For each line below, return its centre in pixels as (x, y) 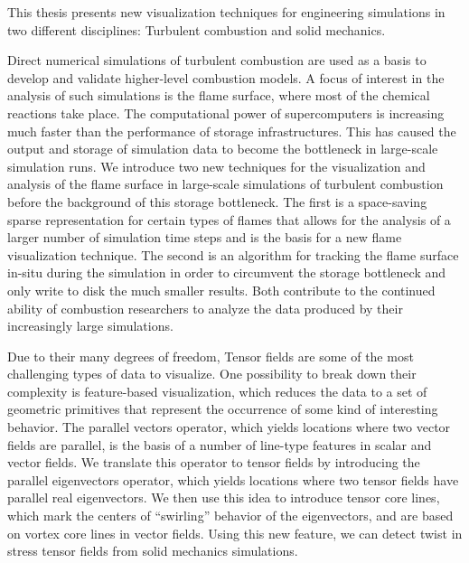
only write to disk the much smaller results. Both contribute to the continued (221, 290)
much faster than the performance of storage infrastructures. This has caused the (232, 131)
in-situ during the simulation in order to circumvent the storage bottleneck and (227, 272)
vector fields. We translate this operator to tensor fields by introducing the (214, 462)
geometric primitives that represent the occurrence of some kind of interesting (223, 409)
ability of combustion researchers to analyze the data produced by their (205, 308)
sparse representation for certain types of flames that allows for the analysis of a (229, 219)
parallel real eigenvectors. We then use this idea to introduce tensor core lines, (224, 497)
